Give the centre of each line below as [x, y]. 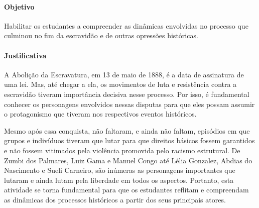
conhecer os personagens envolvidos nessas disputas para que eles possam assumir [129, 104]
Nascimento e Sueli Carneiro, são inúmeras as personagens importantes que [120, 170]
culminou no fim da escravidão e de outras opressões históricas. [101, 35]
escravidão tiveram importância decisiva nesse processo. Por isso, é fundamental [127, 94]
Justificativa [25, 55]
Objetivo [19, 6]
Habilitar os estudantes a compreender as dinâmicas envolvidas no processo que [126, 25]
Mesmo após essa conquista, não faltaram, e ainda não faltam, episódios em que [127, 130]
